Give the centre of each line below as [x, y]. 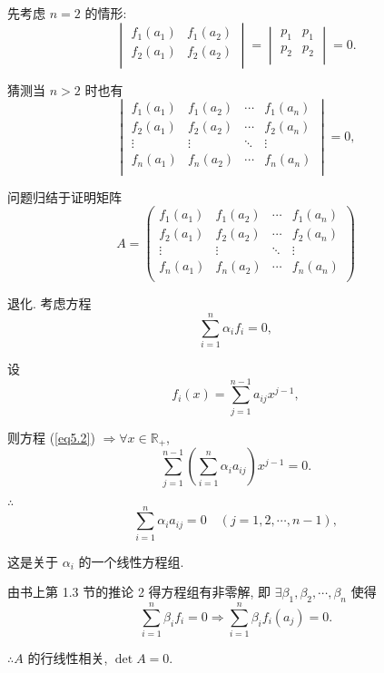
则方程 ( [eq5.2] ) [51, 437]
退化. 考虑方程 [49, 303]
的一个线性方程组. [131, 561]
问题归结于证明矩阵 [64, 196]
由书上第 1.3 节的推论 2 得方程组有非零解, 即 [139, 592]
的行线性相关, [68, 658]
